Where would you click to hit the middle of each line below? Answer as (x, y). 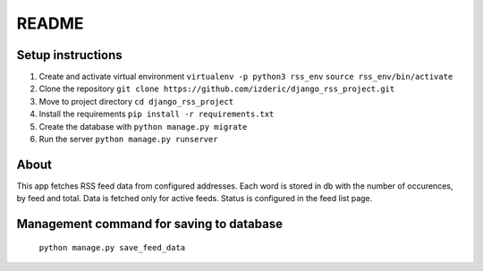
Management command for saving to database (150, 224)
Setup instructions (69, 55)
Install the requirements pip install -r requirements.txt (157, 114)
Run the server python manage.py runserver (128, 140)
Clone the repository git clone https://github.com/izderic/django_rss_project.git (217, 89)
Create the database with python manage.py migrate (143, 126)
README (50, 23)
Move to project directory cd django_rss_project (136, 101)
